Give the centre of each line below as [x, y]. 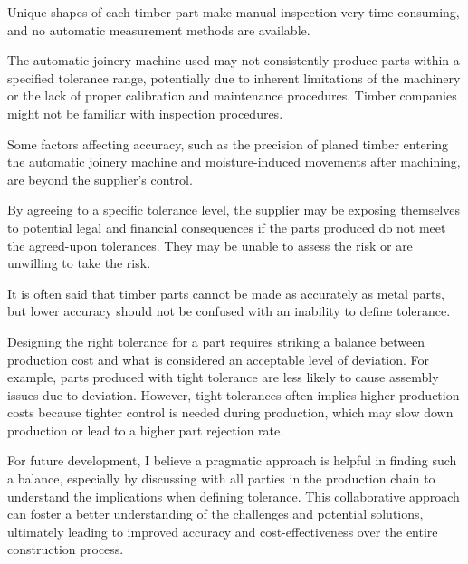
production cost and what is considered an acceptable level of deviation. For [219, 359]
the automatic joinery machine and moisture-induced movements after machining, [234, 162]
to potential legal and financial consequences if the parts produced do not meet [227, 227]
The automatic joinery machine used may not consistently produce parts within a [234, 60]
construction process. [66, 549]
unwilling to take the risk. [79, 263]
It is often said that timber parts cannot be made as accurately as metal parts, [226, 293]
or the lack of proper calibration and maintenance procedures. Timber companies [232, 96]
